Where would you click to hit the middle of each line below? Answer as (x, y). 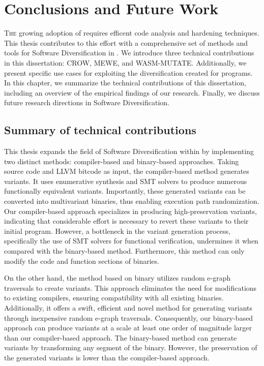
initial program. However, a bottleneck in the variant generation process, (117, 231)
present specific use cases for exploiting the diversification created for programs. (128, 72)
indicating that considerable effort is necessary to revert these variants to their (126, 221)
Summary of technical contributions (100, 130)
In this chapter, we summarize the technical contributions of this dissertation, (125, 83)
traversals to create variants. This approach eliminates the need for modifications (130, 287)
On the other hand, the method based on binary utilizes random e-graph (118, 278)
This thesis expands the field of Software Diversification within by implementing (129, 151)
